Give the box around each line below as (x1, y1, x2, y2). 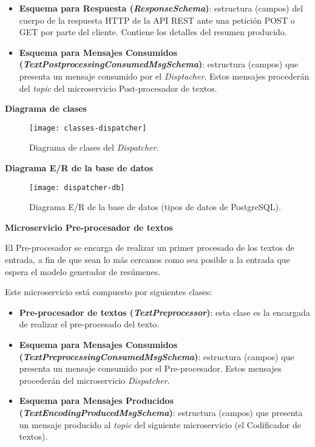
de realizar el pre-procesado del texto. (19, 318, 160, 330)
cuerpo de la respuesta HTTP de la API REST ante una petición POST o (19, 13, 295, 26)
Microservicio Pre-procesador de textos (5, 220, 173, 233)
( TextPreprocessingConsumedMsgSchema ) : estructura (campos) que (19, 350, 294, 363)
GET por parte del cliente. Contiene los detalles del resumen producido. (19, 26, 287, 38)
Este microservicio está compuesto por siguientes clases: (5, 285, 212, 298)
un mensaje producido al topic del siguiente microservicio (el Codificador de (19, 418, 301, 431)
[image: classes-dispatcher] (29, 123, 147, 132)
